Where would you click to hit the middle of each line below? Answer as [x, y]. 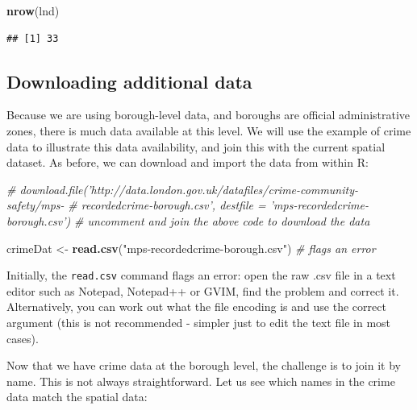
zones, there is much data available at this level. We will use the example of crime [209, 130]
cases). [23, 338]
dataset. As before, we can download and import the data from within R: [188, 162]
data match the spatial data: [77, 397]
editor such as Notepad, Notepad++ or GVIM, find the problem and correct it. [203, 290]
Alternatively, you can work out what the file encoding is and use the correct [196, 306]
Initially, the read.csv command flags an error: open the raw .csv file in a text [201, 275]
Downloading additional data [129, 81]
